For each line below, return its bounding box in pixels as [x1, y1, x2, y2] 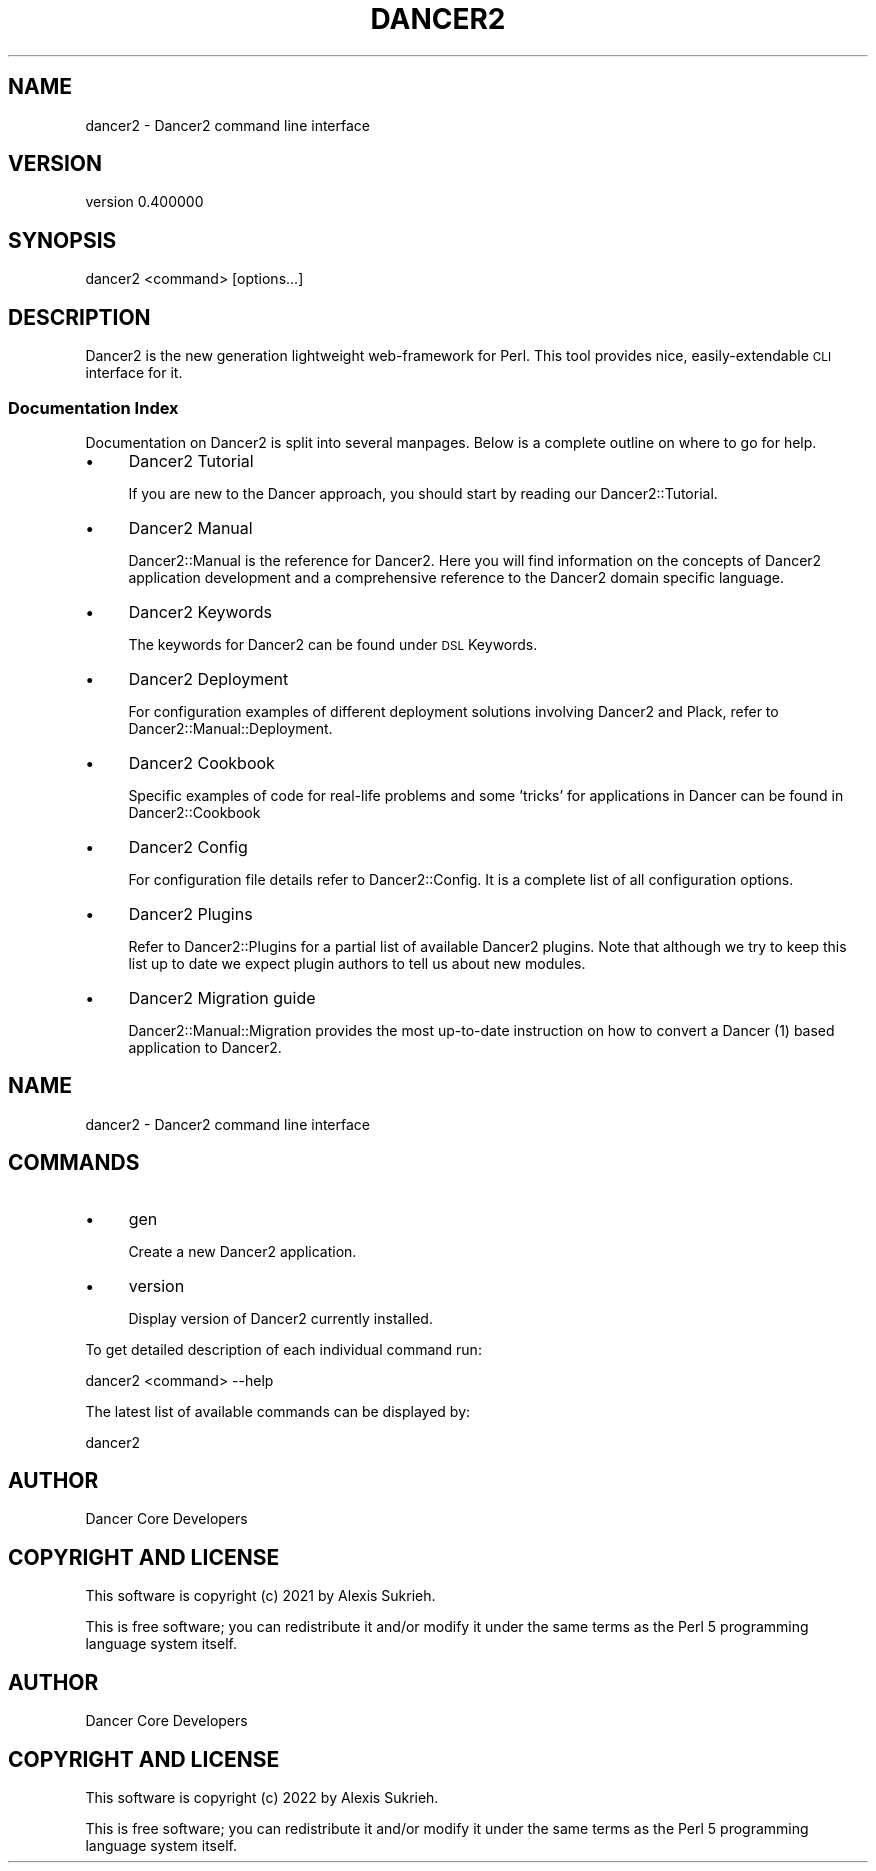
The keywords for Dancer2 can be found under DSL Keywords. [128, 635, 538, 653]
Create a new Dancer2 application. [128, 1242, 357, 1260]
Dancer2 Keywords [128, 601, 272, 622]
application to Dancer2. [128, 1038, 282, 1056]
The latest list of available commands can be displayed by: [85, 1402, 471, 1420]
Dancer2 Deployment [128, 668, 289, 689]
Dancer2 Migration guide [128, 987, 316, 1008]
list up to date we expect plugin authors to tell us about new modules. [128, 954, 586, 972]
